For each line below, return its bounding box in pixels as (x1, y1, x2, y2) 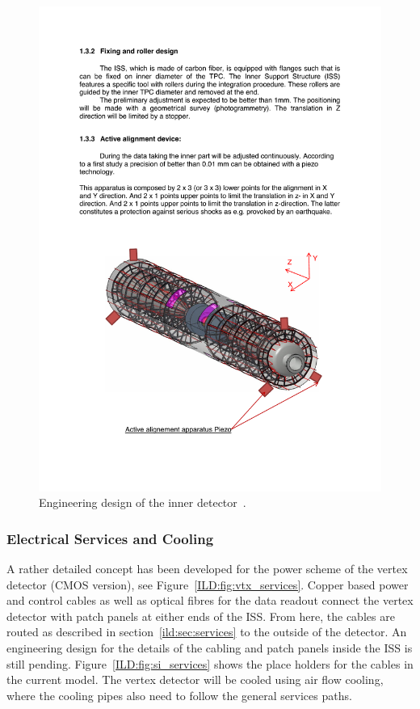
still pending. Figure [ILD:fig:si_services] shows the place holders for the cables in (6, 655, 414, 672)
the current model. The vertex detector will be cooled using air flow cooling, (6, 671, 384, 688)
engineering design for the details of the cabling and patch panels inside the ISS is (6, 639, 413, 656)
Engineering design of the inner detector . (39, 494, 246, 511)
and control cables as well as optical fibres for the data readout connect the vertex (6, 592, 414, 609)
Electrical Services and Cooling (6, 528, 214, 548)
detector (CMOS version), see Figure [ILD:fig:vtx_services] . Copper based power (6, 576, 409, 593)
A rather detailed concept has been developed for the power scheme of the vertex (6, 560, 408, 577)
